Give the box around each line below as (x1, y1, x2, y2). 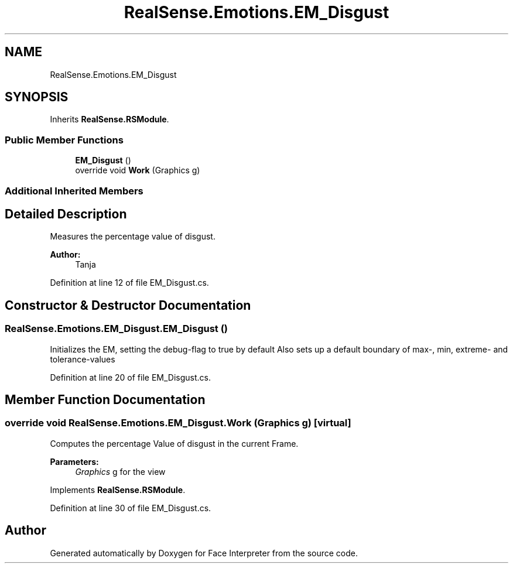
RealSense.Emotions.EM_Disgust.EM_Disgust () (5, 323, 228, 335)
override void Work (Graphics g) (75, 165, 200, 176)
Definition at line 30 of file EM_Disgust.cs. (50, 502, 211, 513)
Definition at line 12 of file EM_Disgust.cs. (50, 278, 209, 288)
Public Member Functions (5, 134, 124, 146)
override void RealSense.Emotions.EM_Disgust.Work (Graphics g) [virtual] (5, 417, 351, 429)
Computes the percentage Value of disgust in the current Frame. (50, 438, 299, 449)
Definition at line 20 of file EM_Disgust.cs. (50, 372, 211, 382)
